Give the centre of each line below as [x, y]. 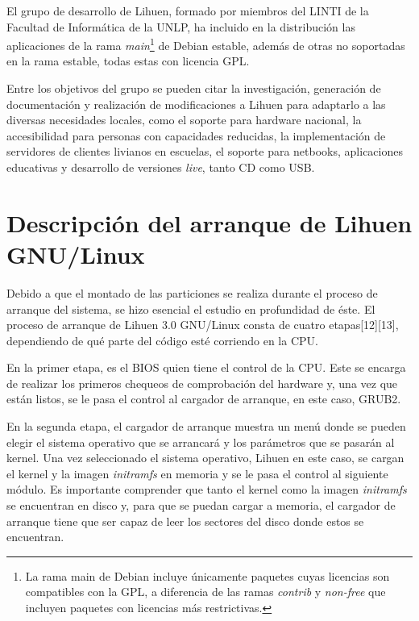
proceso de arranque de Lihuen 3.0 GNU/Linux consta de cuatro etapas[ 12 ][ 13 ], [203, 325]
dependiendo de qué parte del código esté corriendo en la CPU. [162, 340]
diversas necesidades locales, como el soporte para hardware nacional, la [184, 120]
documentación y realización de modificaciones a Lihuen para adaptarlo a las [196, 104]
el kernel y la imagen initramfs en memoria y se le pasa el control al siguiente [197, 473]
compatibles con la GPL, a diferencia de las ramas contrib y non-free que [205, 592]
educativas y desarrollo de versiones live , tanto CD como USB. [161, 167]
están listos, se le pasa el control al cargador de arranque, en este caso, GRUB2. [204, 399]
